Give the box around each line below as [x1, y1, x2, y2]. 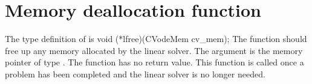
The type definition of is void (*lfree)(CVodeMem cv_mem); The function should [5, 32, 307, 45]
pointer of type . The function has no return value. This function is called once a [5, 56, 304, 68]
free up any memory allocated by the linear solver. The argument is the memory [5, 44, 303, 56]
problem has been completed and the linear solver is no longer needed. [5, 67, 265, 80]
